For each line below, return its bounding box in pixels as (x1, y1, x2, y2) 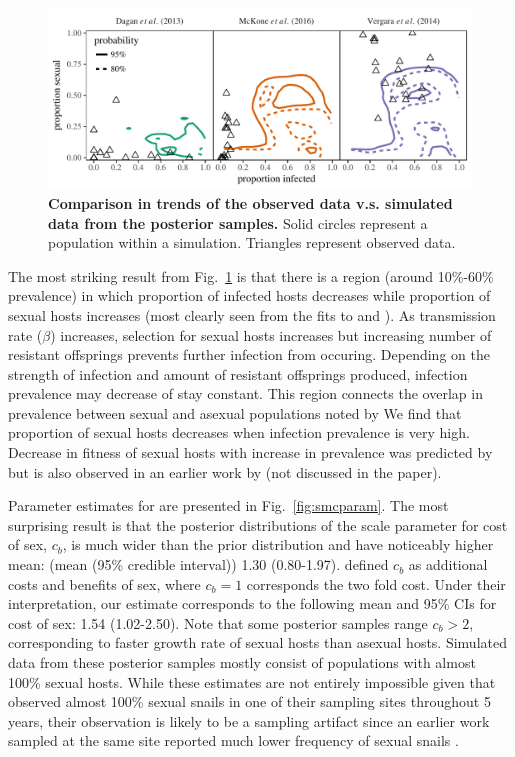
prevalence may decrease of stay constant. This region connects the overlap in (8, 383, 483, 404)
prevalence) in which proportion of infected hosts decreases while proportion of (8, 285, 491, 306)
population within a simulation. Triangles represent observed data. (48, 232, 456, 253)
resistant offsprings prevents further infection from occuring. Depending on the (8, 344, 490, 365)
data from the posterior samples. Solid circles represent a (48, 212, 428, 233)
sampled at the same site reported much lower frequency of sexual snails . (8, 730, 459, 751)
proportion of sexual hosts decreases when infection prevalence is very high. (8, 422, 470, 443)
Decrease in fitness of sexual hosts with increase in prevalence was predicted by (8, 442, 493, 463)
